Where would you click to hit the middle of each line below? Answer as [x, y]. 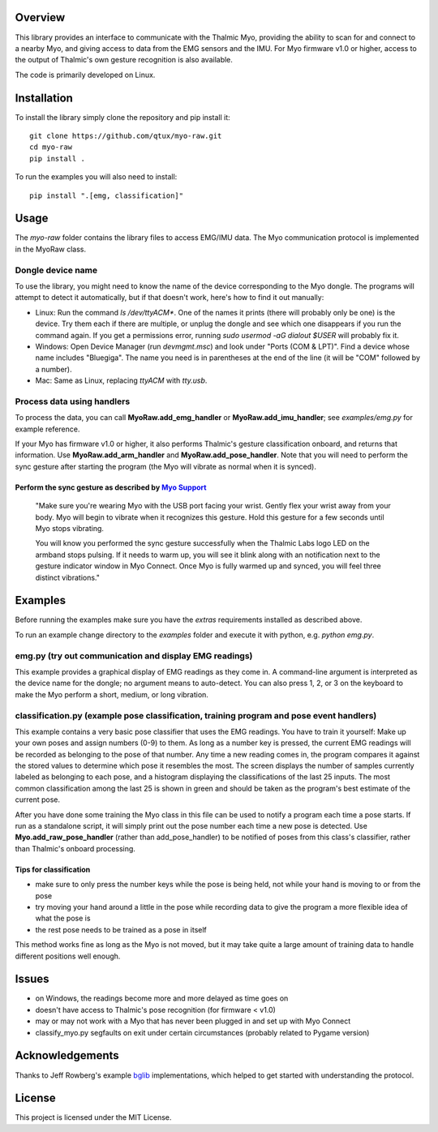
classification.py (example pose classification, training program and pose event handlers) [196, 715]
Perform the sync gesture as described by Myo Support [111, 487]
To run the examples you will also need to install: [96, 177]
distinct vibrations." [68, 577]
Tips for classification [53, 869]
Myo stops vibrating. [70, 528]
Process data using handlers [73, 401]
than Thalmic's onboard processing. [75, 848]
